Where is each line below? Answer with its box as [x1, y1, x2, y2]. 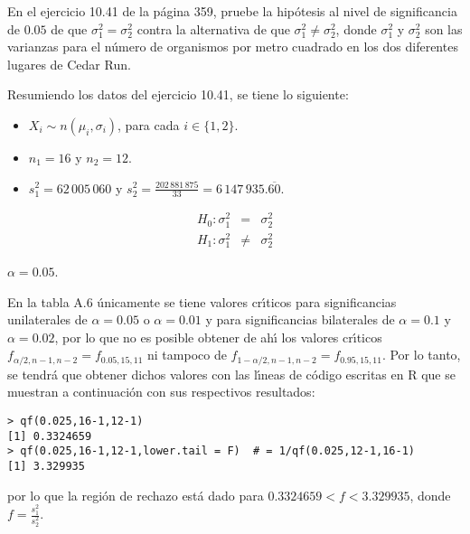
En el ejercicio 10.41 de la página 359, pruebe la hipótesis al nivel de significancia [7, 2, 457, 20]
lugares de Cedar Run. [7, 54, 131, 73]
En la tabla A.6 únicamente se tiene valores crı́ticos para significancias [7, 292, 397, 311]
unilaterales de [7, 310, 88, 329]
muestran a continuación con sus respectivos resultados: [7, 382, 315, 401]
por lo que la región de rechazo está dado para [7, 485, 264, 504]
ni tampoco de [147, 345, 227, 364]
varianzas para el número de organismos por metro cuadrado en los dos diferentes [7, 37, 458, 56]
